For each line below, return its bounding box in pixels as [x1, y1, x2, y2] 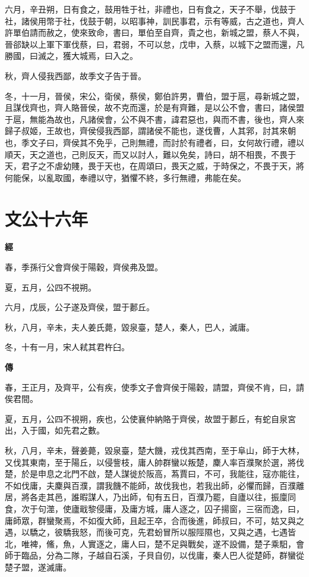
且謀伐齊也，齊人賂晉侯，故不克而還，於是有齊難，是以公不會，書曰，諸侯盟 [5, 101, 304, 114]
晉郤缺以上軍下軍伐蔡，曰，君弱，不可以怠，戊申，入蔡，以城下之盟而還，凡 [5, 38, 304, 50]
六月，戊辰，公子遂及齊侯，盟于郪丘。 [5, 301, 154, 313]
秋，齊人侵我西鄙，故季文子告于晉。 [5, 69, 146, 82]
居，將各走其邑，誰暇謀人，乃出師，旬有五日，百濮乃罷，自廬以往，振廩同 [5, 491, 296, 503]
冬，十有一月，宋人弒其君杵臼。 [5, 341, 130, 353]
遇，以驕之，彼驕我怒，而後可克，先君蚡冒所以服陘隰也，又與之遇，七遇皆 [5, 526, 296, 538]
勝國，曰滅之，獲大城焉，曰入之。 [5, 49, 138, 62]
